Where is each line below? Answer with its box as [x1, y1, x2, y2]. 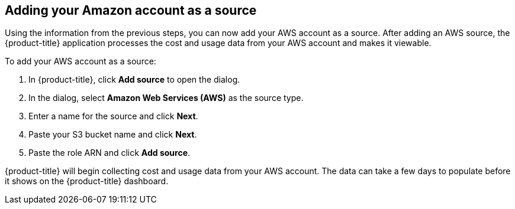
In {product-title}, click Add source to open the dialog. [28, 74, 240, 85]
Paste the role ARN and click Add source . [28, 148, 191, 158]
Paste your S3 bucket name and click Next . [28, 129, 197, 140]
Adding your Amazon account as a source [5, 3, 257, 18]
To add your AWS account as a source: [5, 56, 156, 67]
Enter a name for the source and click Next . [28, 111, 198, 122]
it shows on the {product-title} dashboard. [5, 176, 169, 187]
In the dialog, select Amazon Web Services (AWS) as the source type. [28, 93, 304, 103]
